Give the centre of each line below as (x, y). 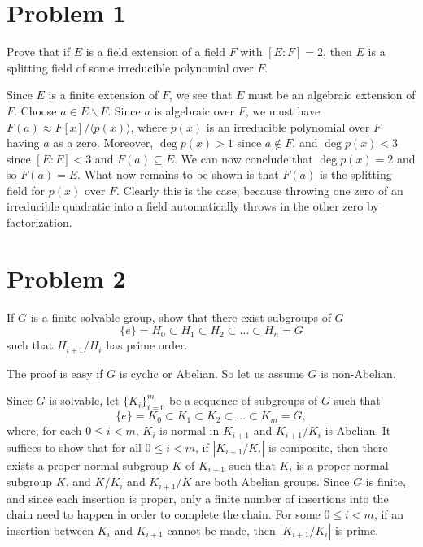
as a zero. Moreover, (103, 143)
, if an (389, 514)
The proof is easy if (55, 373)
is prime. (356, 530)
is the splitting (355, 174)
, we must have (283, 110)
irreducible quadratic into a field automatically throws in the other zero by (193, 206)
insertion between (50, 530)
